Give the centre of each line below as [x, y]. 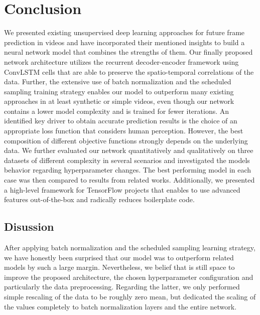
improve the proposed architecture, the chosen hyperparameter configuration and [129, 277]
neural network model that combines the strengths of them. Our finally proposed [128, 52]
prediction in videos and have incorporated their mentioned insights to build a [124, 42]
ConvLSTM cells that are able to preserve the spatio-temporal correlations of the [129, 71]
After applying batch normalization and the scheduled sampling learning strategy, [130, 248]
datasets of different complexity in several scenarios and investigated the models [127, 160]
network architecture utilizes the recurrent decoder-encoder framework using [121, 61]
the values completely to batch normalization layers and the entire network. [120, 306]
